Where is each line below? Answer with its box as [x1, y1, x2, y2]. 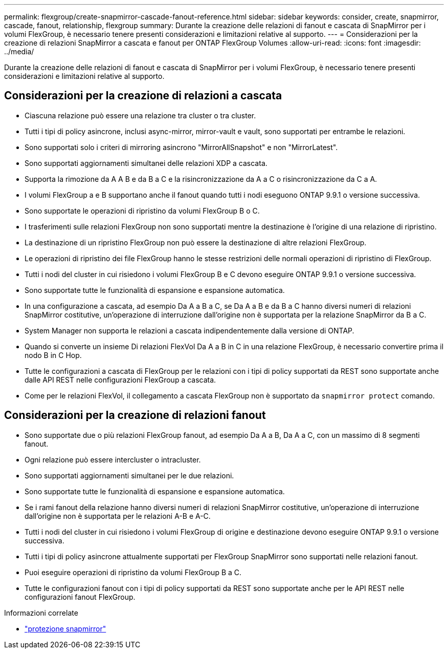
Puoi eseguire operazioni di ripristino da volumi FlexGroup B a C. [25, 567, 242, 577]
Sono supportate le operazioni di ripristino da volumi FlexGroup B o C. [25, 206, 260, 215]
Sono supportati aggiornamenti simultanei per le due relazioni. [25, 471, 234, 480]
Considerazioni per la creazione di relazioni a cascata [4, 89, 282, 102]
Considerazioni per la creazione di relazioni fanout [4, 409, 266, 422]
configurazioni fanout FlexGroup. [25, 592, 136, 601]
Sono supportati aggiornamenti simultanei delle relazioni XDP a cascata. [25, 158, 267, 167]
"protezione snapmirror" [25, 624, 106, 633]
